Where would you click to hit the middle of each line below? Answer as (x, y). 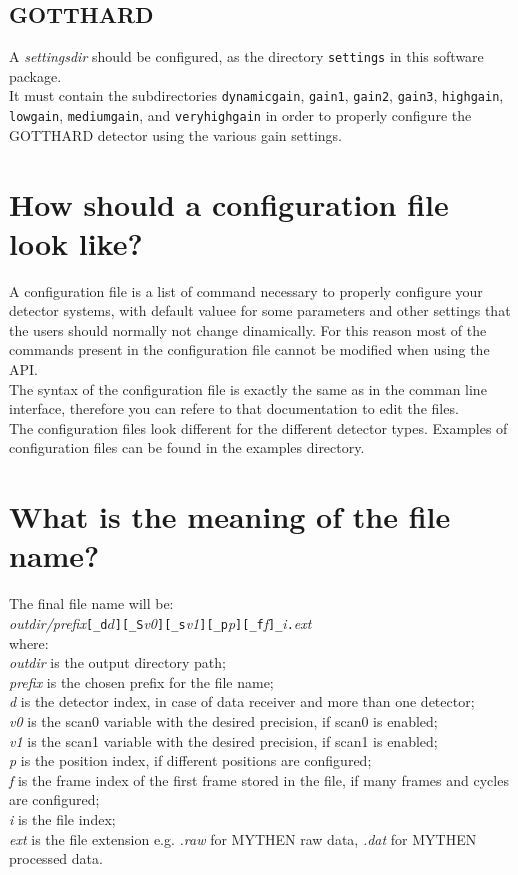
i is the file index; (62, 818)
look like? (76, 242)
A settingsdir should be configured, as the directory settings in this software (246, 56)
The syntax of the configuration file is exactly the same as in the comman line (248, 388)
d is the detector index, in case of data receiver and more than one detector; (242, 701)
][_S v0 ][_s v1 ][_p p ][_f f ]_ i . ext (213, 622)
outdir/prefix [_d (58, 622)
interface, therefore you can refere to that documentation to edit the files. (234, 408)
